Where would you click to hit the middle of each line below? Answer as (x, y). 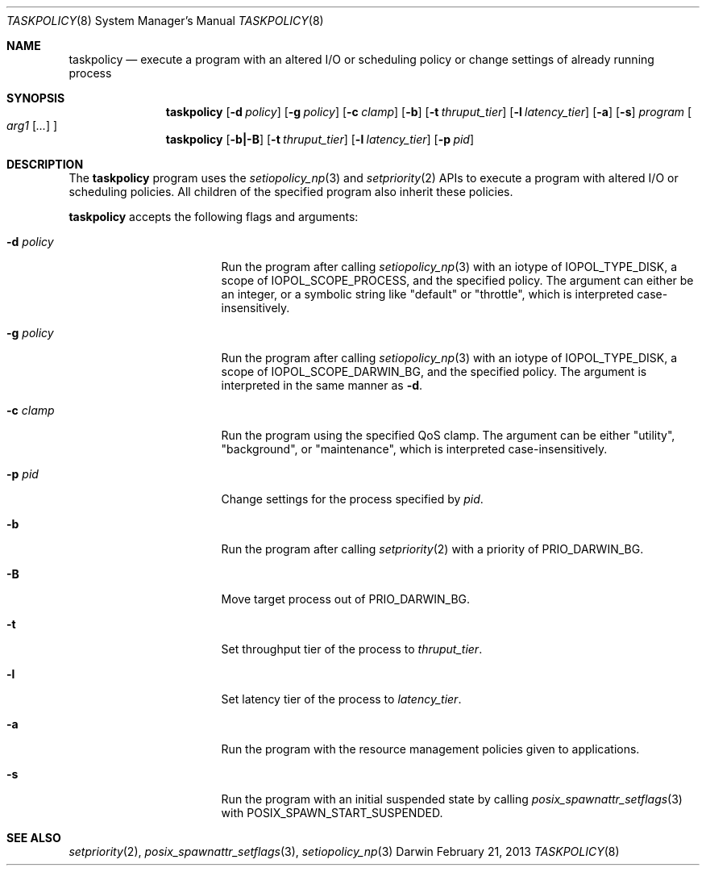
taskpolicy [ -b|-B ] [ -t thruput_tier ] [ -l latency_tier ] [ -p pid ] (320, 139)
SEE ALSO (34, 838)
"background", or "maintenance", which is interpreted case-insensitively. (414, 449)
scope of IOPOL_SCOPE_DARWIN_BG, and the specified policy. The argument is (434, 371)
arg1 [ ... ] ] (32, 125)
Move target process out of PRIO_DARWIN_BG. (346, 599)
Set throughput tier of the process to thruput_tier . (352, 649)
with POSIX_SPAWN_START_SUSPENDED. (332, 813)
